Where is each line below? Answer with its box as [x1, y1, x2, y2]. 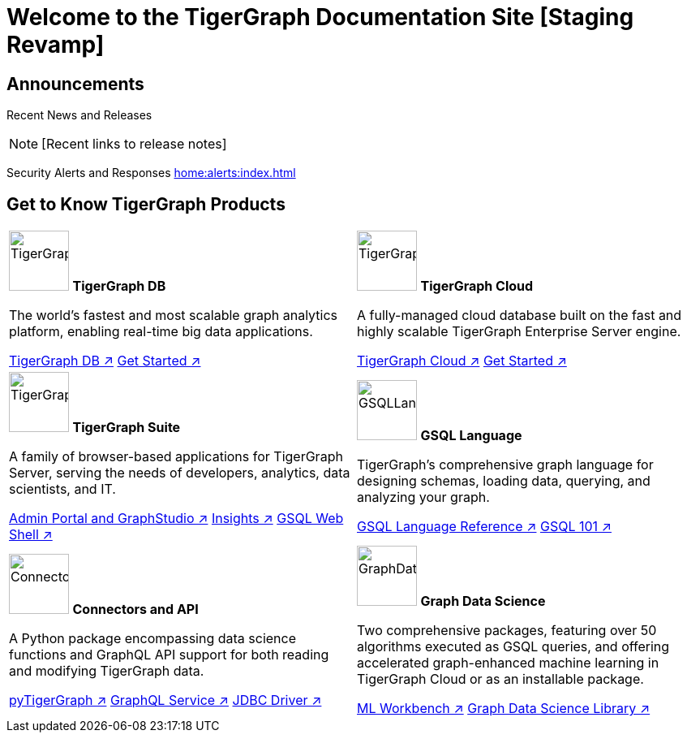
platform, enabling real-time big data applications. [9, 323, 313, 340]
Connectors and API [72, 601, 199, 618]
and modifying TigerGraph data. [9, 663, 204, 680]
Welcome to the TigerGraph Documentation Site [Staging [6, 3, 634, 31]
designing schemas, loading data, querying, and [357, 473, 651, 490]
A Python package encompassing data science [9, 630, 296, 647]
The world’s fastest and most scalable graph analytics [9, 307, 338, 324]
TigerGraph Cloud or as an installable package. [357, 671, 644, 688]
